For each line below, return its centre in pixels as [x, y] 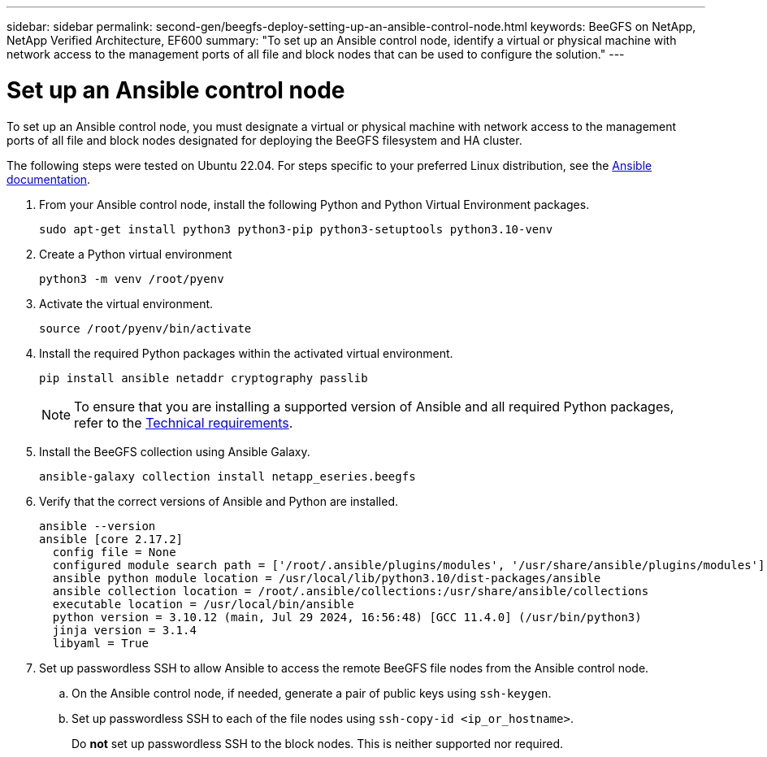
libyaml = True [100, 643]
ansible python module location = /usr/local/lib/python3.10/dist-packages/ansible [327, 578]
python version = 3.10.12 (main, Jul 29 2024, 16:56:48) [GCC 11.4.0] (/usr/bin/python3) [347, 617]
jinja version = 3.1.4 [124, 630]
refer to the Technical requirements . [184, 422]
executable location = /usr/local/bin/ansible [203, 604]
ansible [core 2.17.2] [111, 539]
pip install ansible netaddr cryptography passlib [204, 378]
